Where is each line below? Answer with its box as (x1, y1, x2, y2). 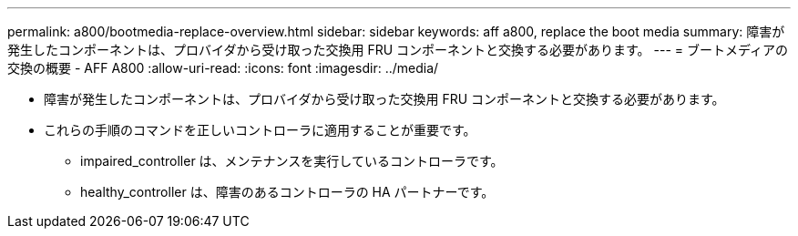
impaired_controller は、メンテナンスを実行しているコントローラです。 (80, 153, 504, 169)
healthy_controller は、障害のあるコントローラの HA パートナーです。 (80, 184, 495, 200)
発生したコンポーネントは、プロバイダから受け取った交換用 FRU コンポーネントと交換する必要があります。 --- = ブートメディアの (7, 42, 789, 57)
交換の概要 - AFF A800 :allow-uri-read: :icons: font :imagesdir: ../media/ (7, 60, 439, 76)
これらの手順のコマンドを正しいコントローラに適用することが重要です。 (44, 122, 476, 138)
